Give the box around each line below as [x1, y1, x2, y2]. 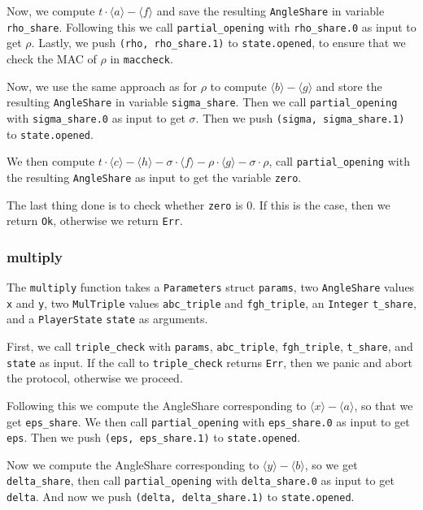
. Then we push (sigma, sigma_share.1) [195, 109, 405, 126]
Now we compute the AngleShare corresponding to [7, 456, 259, 473]
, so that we [354, 396, 413, 413]
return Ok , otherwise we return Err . [7, 212, 183, 229]
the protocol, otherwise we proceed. [7, 370, 183, 387]
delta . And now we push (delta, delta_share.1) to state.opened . [7, 488, 355, 505]
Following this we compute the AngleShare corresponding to [7, 396, 307, 413]
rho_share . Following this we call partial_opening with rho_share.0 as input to [7, 18, 416, 35]
